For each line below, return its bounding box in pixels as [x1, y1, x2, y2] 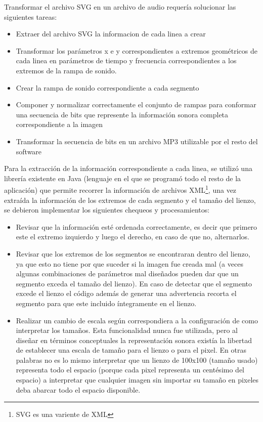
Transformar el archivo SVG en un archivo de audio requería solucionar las [4, 2, 236, 12]
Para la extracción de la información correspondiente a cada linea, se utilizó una [4, 163, 252, 174]
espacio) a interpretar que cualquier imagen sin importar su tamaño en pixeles [16, 374, 259, 385]
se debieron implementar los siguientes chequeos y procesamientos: [4, 204, 210, 215]
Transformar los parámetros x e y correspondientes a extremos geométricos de [16, 45, 258, 56]
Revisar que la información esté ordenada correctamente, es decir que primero [16, 221, 257, 232]
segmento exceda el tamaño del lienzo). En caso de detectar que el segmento [16, 278, 252, 288]
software [16, 146, 42, 156]
